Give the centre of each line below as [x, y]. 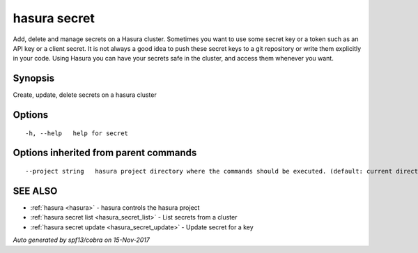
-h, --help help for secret [77, 133]
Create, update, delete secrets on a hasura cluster [85, 95]
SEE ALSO [35, 191]
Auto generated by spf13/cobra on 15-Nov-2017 [81, 240]
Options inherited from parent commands [105, 153]
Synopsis [34, 78]
